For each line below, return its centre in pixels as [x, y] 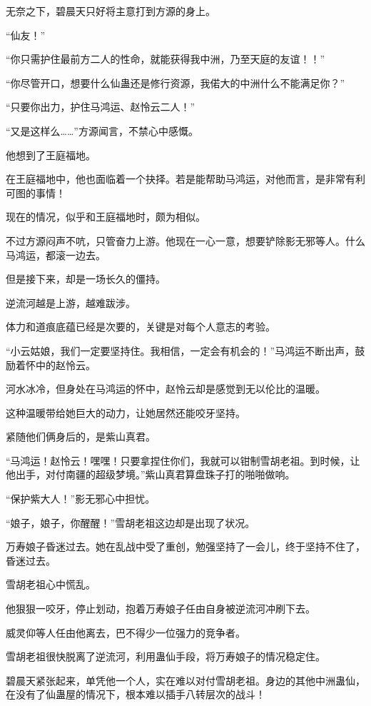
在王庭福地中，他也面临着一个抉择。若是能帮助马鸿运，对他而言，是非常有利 [185, 179]
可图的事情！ [36, 192]
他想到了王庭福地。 [51, 155]
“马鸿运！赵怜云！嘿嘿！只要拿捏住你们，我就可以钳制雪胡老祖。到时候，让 [183, 460]
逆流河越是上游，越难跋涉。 [71, 302]
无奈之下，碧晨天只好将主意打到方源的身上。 [111, 11]
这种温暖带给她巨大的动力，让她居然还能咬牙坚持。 [126, 412]
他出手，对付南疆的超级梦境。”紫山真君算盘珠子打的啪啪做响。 [151, 474]
